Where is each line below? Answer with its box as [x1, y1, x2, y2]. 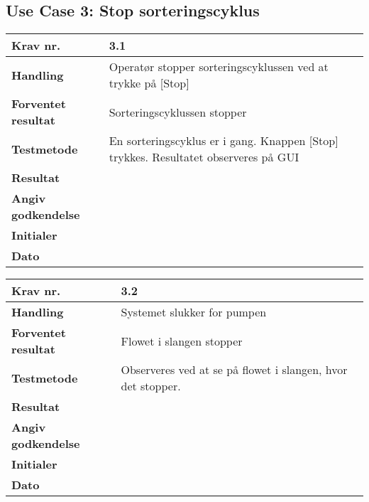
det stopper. [121, 378, 181, 395]
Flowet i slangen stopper [121, 332, 243, 349]
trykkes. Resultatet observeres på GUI [109, 149, 299, 166]
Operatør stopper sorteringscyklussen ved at [109, 58, 329, 75]
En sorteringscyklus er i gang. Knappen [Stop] [109, 132, 338, 149]
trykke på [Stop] [109, 75, 189, 92]
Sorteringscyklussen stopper [109, 103, 247, 120]
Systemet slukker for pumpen [121, 304, 267, 321]
